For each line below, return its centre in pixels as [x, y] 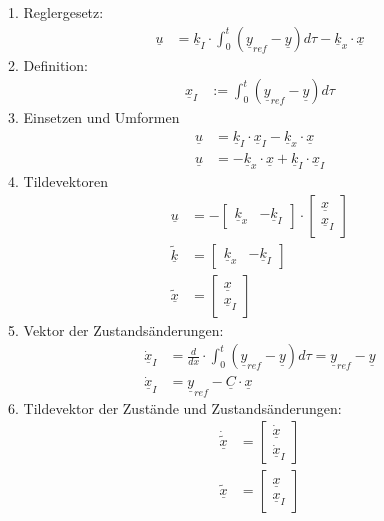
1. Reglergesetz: [56, 12]
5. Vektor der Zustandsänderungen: [116, 329]
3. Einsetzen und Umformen [94, 117]
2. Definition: [48, 64]
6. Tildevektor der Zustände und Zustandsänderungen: [175, 407]
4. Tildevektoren [58, 180]
